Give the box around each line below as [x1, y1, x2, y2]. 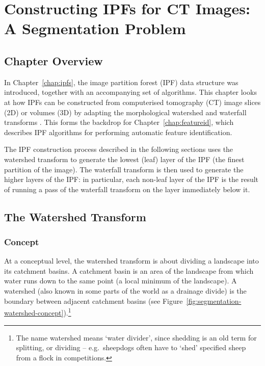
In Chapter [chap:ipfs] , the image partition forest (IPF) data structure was [4, 76, 238, 87]
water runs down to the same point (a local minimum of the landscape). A [4, 275, 237, 286]
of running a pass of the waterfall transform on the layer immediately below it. [4, 184, 250, 194]
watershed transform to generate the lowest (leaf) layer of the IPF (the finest [4, 153, 245, 164]
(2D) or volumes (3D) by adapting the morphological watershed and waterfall [4, 107, 247, 117]
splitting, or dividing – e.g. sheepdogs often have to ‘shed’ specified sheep [16, 342, 246, 353]
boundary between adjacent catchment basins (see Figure [4, 295, 183, 306]
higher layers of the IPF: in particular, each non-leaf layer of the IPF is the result [4, 174, 259, 185]
